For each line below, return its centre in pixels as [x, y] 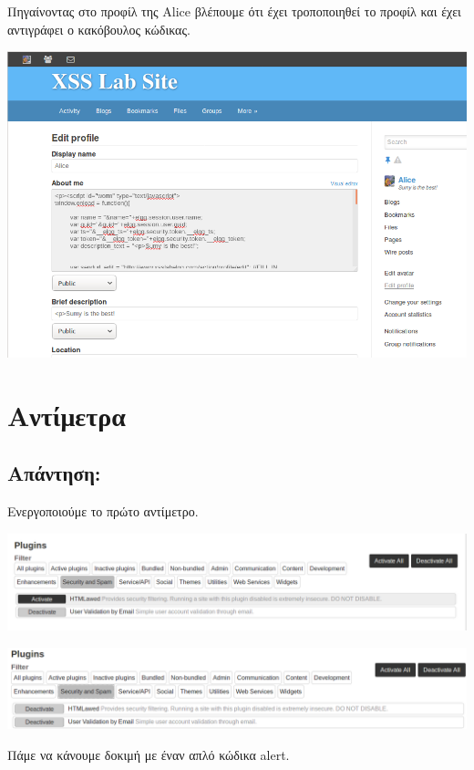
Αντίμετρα [67, 415]
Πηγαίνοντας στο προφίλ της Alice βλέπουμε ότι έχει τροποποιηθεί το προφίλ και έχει [234, 11]
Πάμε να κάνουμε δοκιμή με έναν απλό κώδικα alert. [149, 754]
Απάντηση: [54, 473]
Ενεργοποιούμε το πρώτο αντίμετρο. [103, 511]
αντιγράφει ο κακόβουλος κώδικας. [99, 29]
